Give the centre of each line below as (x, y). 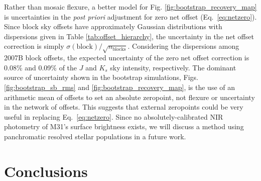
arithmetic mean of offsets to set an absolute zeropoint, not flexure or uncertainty (129, 97)
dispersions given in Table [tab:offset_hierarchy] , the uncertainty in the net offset (129, 36)
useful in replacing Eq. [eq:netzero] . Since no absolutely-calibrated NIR (114, 116)
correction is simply (34, 46)
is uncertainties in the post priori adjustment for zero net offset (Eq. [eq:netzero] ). (130, 16)
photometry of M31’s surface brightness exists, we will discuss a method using (124, 126)
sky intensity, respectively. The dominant (173, 67)
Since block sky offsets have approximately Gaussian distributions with (113, 26)
